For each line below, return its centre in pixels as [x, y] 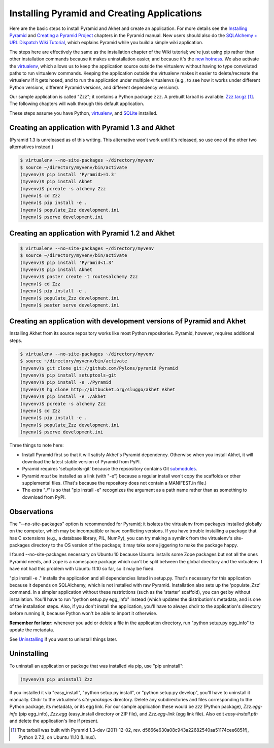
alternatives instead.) [31, 147]
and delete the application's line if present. [54, 721]
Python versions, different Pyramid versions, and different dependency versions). [94, 87]
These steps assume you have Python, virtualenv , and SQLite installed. [83, 113]
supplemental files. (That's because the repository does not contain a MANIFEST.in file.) [114, 483]
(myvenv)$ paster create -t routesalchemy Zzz [79, 277]
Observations [31, 512]
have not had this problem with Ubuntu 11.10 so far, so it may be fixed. [82, 569]
